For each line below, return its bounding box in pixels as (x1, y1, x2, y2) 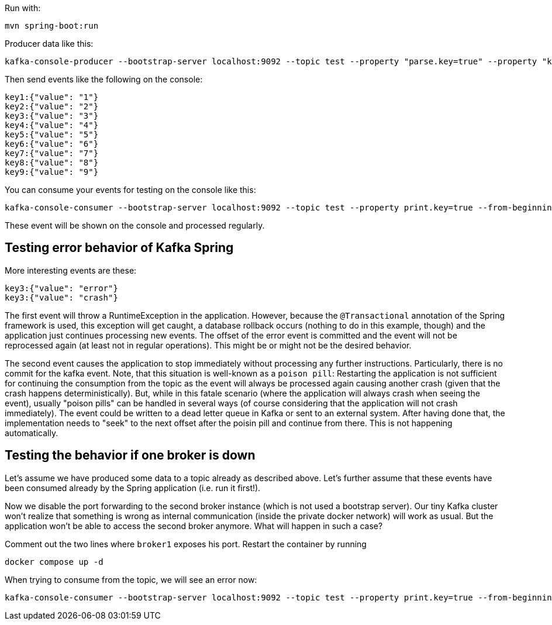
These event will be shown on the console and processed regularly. (5, 220, 265, 230)
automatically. (5, 427, 58, 438)
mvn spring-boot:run (5, 21, 99, 30)
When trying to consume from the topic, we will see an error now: (5, 574, 257, 585)
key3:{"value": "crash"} (5, 292, 118, 302)
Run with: (5, 3, 41, 13)
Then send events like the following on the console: (5, 74, 203, 84)
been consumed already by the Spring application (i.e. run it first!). (5, 482, 261, 493)
